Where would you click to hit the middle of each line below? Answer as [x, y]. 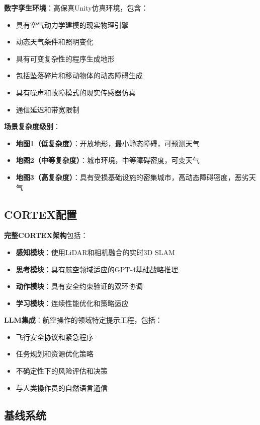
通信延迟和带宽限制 [48, 109]
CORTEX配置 [40, 214]
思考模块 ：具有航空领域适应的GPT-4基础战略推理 [97, 269]
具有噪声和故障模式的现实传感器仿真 [76, 92]
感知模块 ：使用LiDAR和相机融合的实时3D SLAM [95, 252]
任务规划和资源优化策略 [55, 354]
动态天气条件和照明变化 [55, 42]
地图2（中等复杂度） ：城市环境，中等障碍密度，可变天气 [108, 160]
